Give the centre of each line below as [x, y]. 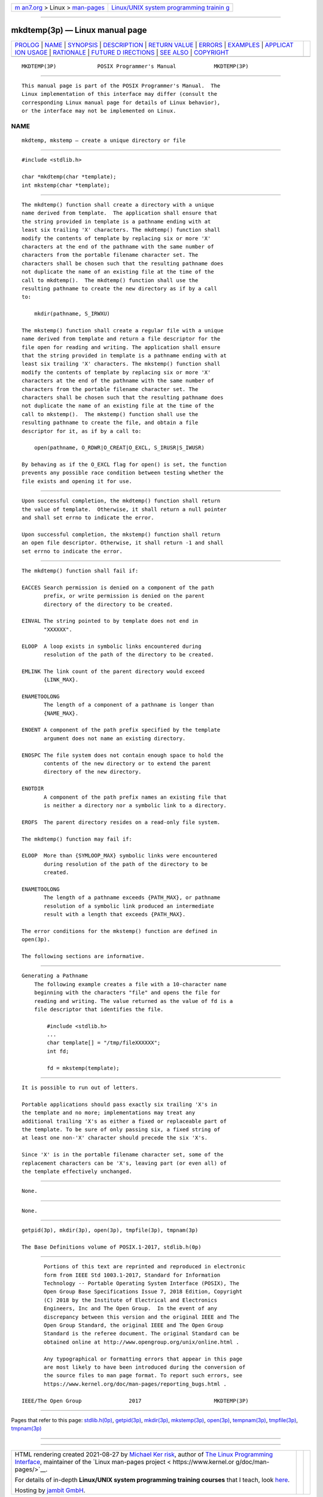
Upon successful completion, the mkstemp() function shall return [121, 534]
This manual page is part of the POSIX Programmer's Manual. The [121, 86]
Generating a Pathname [55, 976]
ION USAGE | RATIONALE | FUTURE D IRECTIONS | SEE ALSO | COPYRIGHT [122, 52]
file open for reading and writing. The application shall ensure [121, 347]
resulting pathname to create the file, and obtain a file [110, 423]
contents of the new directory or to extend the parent [127, 763]
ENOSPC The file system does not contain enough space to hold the [123, 755]
